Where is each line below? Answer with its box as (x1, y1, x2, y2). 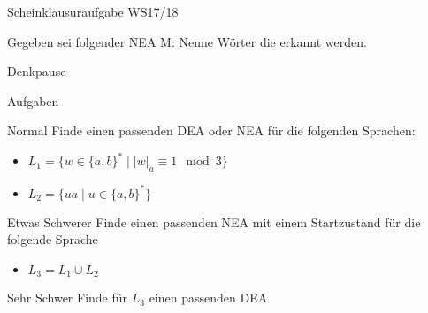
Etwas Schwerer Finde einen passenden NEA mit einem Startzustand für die (7, 212, 421, 231)
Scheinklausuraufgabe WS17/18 (7, 3, 179, 20)
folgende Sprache (7, 230, 98, 248)
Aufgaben (7, 91, 59, 110)
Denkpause (7, 62, 66, 80)
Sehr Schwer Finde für (7, 288, 128, 307)
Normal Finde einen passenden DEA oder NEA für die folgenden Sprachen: (7, 121, 416, 140)
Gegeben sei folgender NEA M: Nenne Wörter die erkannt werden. (7, 32, 367, 50)
